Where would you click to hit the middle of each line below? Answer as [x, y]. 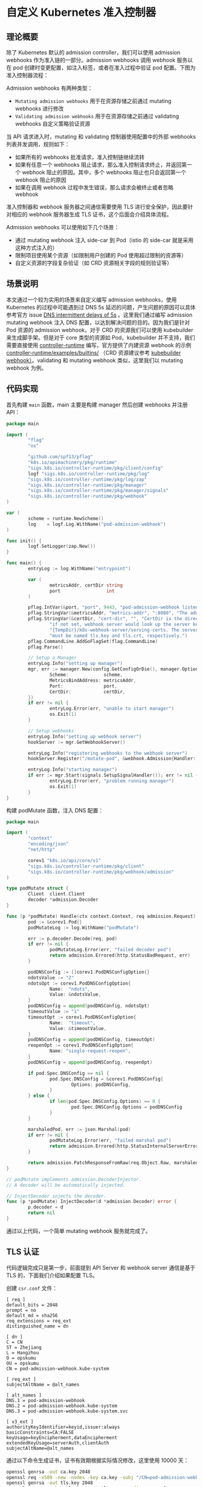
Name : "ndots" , [70, 989]
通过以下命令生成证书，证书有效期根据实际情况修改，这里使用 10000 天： [98, 1460]
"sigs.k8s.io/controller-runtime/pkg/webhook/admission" [101, 872]
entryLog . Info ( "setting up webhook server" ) [85, 737]
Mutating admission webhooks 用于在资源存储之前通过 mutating [93, 101]
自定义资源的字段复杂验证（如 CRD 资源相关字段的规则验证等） [94, 263]
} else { [39, 1096]
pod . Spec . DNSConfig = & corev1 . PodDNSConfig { [106, 1079]
